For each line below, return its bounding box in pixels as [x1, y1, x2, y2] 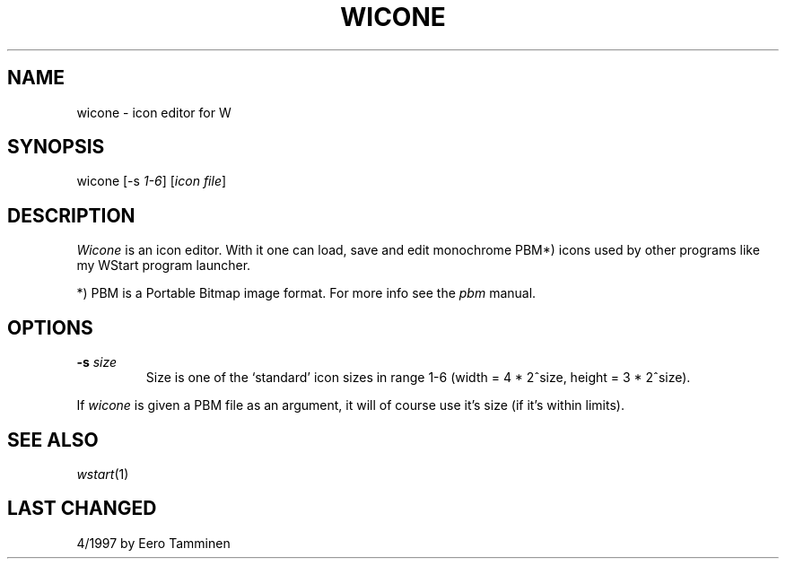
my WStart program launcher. [76, 257, 251, 274]
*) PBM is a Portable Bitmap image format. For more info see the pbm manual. [76, 285, 537, 301]
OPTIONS [7, 316, 93, 339]
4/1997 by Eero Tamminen [76, 535, 231, 551]
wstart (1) [76, 466, 129, 482]
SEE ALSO [7, 428, 99, 451]
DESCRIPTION [7, 204, 135, 227]
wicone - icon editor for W [76, 104, 231, 120]
